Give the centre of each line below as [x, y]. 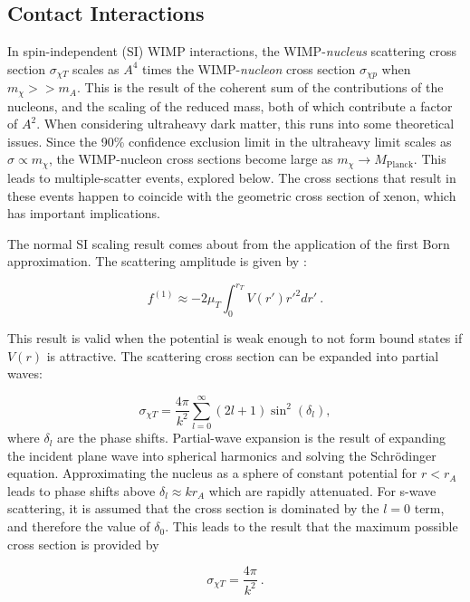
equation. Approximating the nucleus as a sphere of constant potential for [212, 473]
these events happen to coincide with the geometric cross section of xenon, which [232, 195]
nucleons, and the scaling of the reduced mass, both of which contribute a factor [230, 105]
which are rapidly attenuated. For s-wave [322, 490]
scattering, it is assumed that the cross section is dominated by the [193, 508]
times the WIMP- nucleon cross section [249, 68]
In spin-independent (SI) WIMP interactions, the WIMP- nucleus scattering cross [232, 51]
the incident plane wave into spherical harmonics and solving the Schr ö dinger [222, 455]
